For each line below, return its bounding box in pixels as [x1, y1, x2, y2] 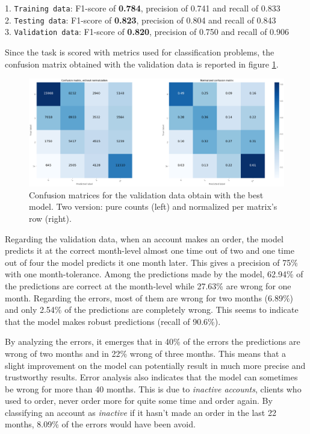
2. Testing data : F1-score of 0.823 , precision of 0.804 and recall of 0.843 [5, 13, 276, 26]
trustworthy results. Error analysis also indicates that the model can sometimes [5, 371, 298, 383]
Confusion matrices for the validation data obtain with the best [29, 188, 264, 201]
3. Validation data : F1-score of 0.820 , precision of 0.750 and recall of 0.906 [5, 25, 289, 38]
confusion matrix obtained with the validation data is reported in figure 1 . [5, 57, 279, 70]
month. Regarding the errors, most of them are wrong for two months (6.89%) [5, 291, 294, 304]
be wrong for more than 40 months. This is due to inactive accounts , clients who [5, 382, 302, 395]
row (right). [29, 212, 72, 224]
